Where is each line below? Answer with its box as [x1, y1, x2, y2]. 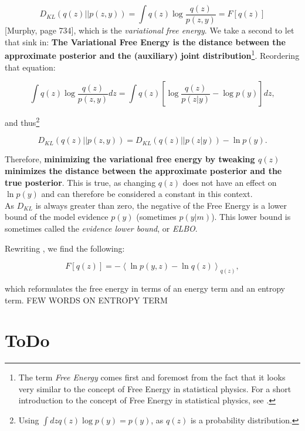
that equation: [5, 61, 56, 73]
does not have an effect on [182, 176, 277, 188]
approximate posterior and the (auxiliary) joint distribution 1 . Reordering [5, 48, 300, 61]
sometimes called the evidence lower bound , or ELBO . [5, 222, 198, 234]
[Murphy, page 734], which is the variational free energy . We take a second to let [5, 24, 294, 36]
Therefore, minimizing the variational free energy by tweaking [5, 153, 255, 165]
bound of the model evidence [5, 211, 109, 223]
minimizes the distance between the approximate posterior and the [5, 164, 282, 176]
